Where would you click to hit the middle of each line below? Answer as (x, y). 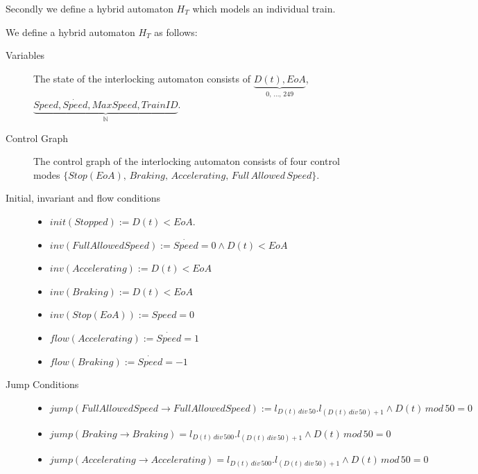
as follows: (176, 32)
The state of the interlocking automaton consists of (142, 78)
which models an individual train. (264, 8)
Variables (25, 55)
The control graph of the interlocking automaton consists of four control (187, 161)
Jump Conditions (42, 384)
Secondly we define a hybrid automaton (89, 8)
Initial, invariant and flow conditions (83, 198)
